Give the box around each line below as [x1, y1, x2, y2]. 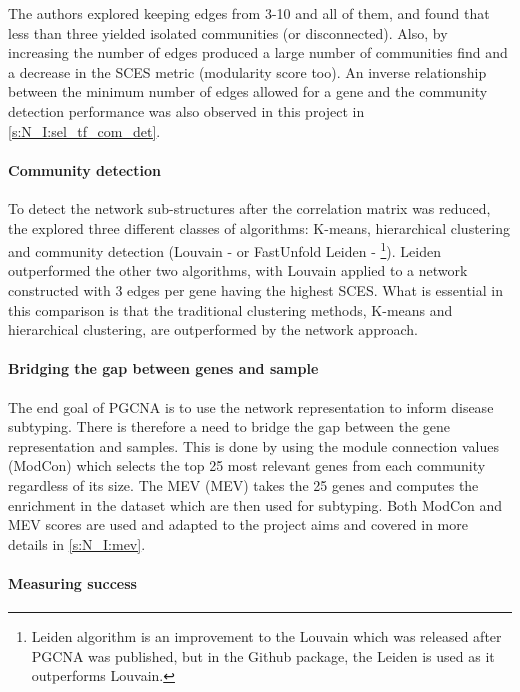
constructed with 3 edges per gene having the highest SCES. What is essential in [8, 279, 503, 300]
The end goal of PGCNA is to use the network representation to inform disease [8, 396, 494, 417]
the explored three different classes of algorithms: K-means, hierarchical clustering [8, 217, 510, 238]
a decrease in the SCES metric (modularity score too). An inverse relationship [8, 61, 487, 82]
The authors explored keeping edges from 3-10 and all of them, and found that [8, 3, 490, 23]
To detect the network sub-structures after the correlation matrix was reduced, [8, 197, 491, 218]
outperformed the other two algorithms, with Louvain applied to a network [8, 260, 468, 281]
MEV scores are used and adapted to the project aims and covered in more [8, 514, 468, 535]
